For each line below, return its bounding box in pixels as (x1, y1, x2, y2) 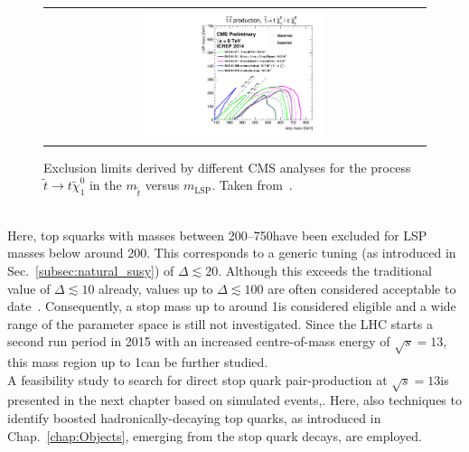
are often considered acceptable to (267, 278, 456, 297)
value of (7, 278, 51, 297)
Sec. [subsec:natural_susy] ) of (7, 260, 174, 279)
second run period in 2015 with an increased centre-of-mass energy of (7, 332, 390, 351)
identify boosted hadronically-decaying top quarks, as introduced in (7, 409, 381, 428)
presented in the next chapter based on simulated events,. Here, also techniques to (7, 391, 462, 410)
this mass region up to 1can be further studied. (7, 353, 268, 372)
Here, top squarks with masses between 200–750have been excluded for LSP (7, 225, 427, 244)
